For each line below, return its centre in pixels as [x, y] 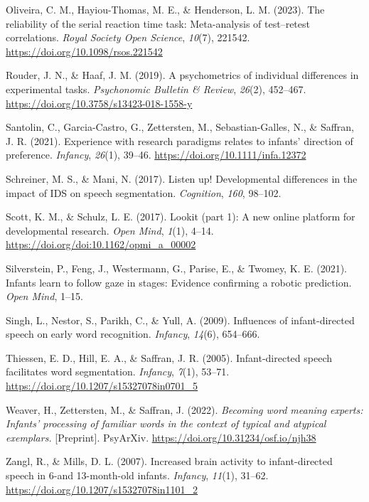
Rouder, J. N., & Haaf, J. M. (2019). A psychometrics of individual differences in [182, 75]
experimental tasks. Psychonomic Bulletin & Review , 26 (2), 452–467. [156, 89]
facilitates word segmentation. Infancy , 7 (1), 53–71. [118, 372]
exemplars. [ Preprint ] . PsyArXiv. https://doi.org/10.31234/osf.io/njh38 [161, 437]
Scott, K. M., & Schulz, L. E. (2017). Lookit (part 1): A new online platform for [181, 217]
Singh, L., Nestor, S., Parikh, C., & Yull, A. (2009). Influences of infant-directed [180, 320]
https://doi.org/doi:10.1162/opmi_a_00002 [101, 244]
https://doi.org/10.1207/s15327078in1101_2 [102, 489]
